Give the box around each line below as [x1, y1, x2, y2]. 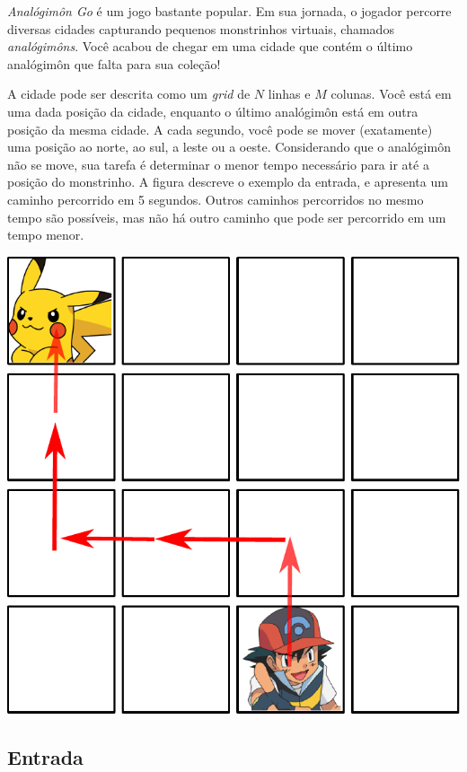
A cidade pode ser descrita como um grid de [7, 84, 251, 103]
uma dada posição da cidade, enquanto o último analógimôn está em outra [7, 101, 419, 120]
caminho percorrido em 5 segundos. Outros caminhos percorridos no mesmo [7, 189, 424, 208]
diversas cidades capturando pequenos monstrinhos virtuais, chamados [7, 19, 394, 38]
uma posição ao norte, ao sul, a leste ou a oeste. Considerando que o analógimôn [7, 137, 451, 156]
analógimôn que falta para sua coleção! [7, 54, 221, 73]
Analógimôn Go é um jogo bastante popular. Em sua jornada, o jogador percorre [7, 2, 452, 20]
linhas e [268, 84, 311, 103]
